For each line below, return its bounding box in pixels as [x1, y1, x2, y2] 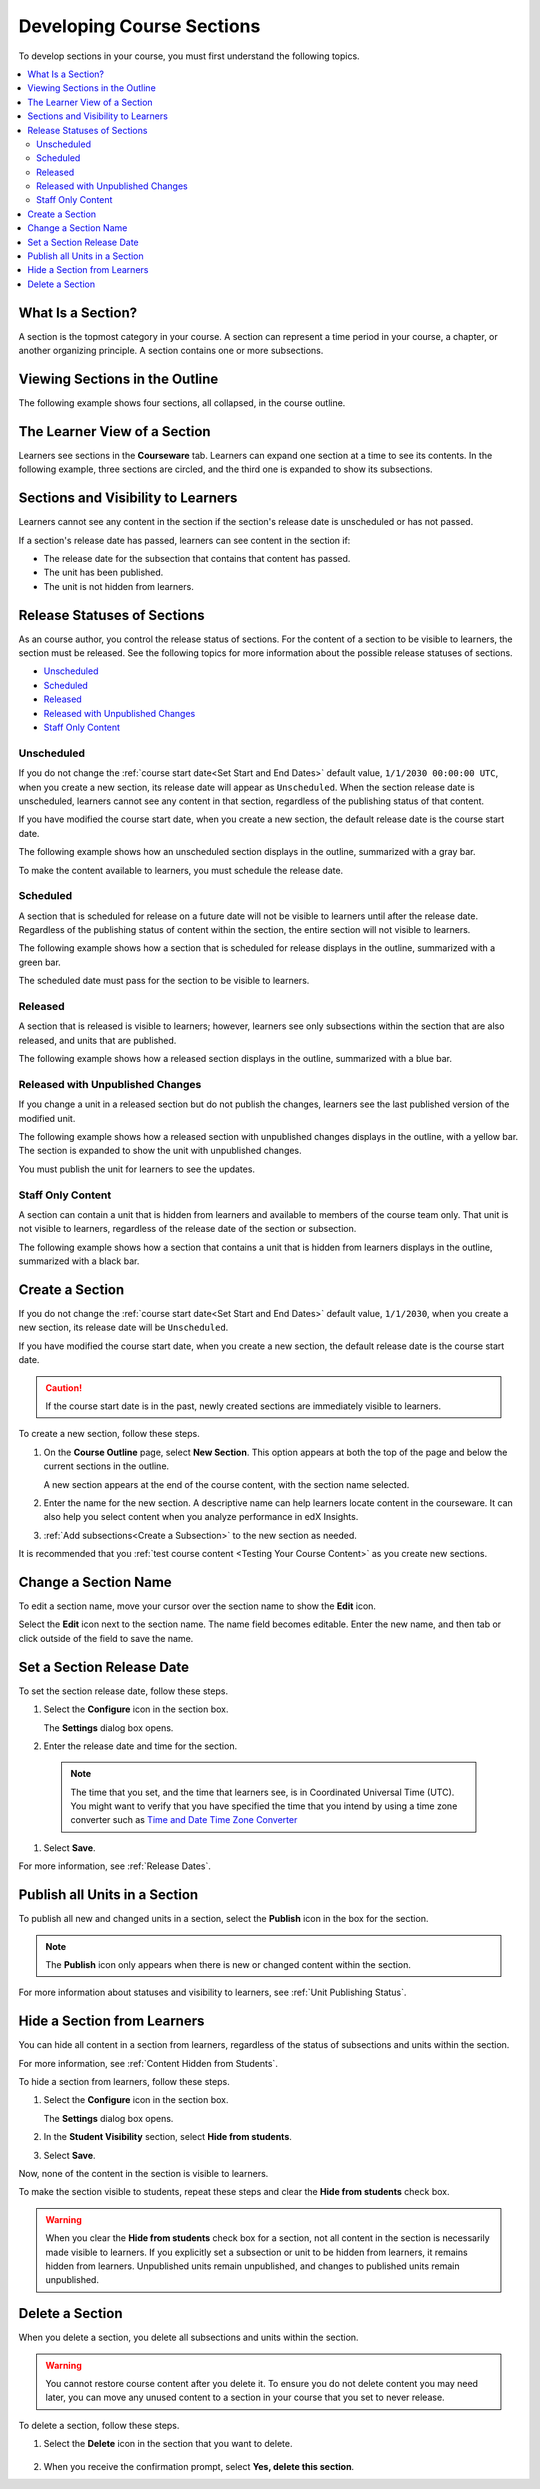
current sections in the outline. [43, 1460, 170, 1472]
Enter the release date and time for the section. [43, 1740, 238, 1752]
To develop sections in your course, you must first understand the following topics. [18, 50, 360, 62]
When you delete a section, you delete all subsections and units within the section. [18, 2331, 359, 2344]
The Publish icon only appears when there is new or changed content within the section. [45, 1958, 412, 1970]
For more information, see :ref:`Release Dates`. [18, 1860, 212, 1872]
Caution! [45, 1381, 83, 1394]
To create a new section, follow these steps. [18, 1428, 200, 1440]
